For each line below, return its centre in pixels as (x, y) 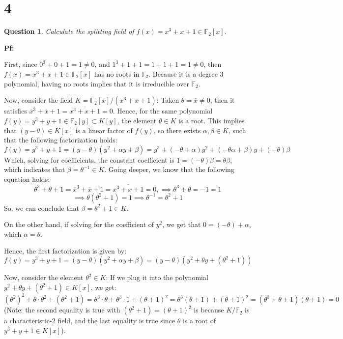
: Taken (168, 100)
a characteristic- (28, 321)
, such (237, 130)
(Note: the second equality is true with (62, 310)
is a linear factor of (104, 130)
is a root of (199, 321)
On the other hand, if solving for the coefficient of (79, 224)
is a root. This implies (212, 120)
